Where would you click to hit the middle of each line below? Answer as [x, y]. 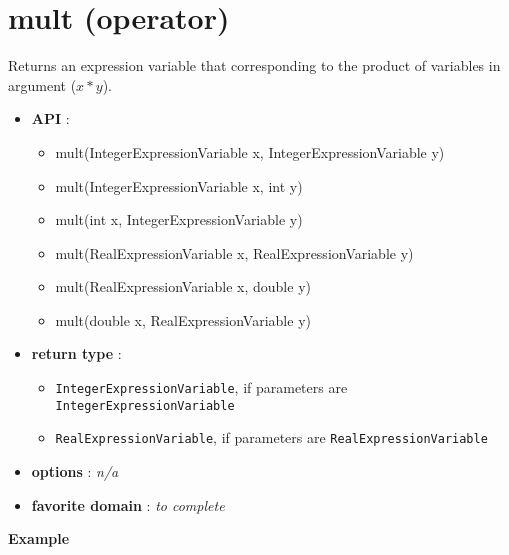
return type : [76, 353]
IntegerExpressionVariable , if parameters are [201, 387]
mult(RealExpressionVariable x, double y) [183, 286]
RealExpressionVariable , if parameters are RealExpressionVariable [271, 437]
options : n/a [75, 471]
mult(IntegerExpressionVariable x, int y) [179, 185]
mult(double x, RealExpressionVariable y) [183, 319]
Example [39, 538]
